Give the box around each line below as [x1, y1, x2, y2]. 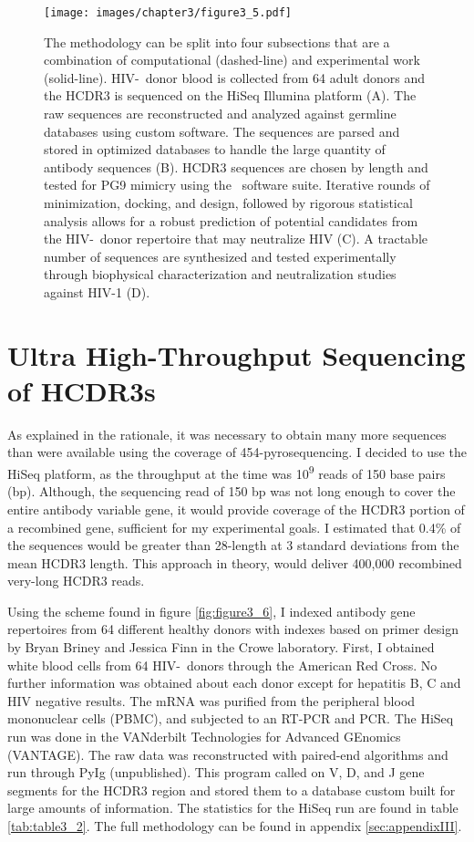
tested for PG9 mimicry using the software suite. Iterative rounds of [44, 175, 430, 194]
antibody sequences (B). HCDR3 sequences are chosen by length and [44, 157, 428, 176]
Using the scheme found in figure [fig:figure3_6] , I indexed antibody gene [7, 601, 416, 620]
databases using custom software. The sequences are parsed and [44, 121, 400, 140]
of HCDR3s [7, 371, 156, 409]
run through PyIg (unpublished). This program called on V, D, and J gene [7, 763, 425, 782]
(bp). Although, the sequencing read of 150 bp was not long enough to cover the [7, 482, 456, 501]
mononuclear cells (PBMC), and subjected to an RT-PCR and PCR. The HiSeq [7, 709, 454, 728]
